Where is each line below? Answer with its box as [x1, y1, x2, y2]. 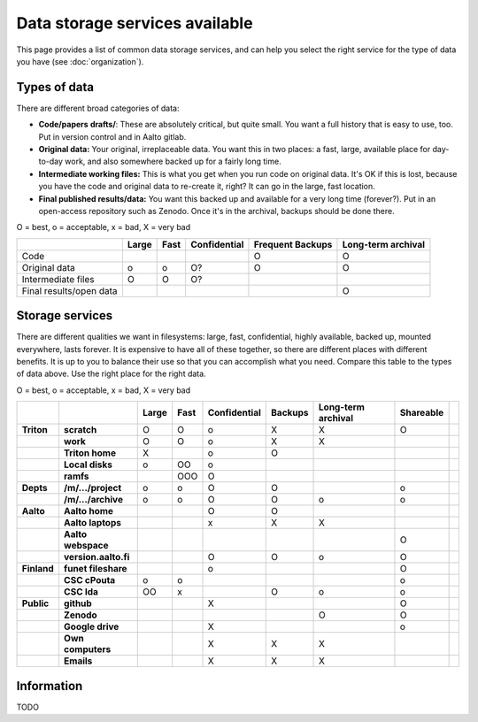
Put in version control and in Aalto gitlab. [38, 131, 187, 142]
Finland [21, 563, 55, 575]
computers [63, 643, 112, 656]
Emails [63, 655, 93, 667]
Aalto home [63, 505, 114, 518]
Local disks [63, 458, 113, 471]
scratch [63, 424, 97, 436]
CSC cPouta [63, 574, 116, 587]
